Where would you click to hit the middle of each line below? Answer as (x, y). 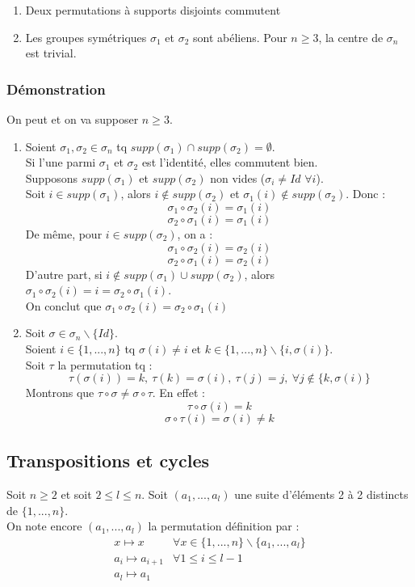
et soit (76, 494)
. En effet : (178, 393)
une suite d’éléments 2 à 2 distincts (321, 494)
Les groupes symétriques (86, 37)
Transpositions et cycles (108, 460)
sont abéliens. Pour (240, 37)
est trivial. (51, 53)
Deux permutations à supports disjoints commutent (153, 10)
